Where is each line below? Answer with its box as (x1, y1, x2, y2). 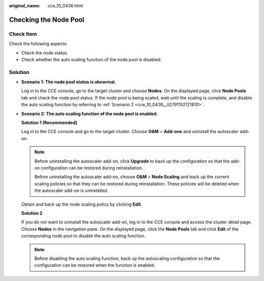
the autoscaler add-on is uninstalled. (34, 187, 109, 193)
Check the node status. (21, 49, 68, 56)
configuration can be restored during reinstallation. (41, 164, 143, 171)
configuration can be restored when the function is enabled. (34, 262, 155, 268)
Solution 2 (21, 210, 43, 216)
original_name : (9, 3, 41, 8)
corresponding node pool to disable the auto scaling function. (21, 233, 146, 239)
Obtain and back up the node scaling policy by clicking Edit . (21, 201, 142, 207)
